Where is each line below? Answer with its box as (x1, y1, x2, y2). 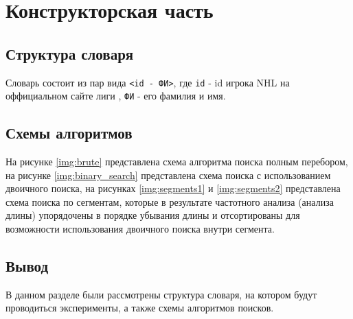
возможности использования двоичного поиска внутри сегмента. (5, 222, 275, 236)
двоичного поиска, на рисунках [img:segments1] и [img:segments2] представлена (5, 181, 341, 196)
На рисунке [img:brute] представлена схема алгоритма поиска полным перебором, (5, 154, 348, 169)
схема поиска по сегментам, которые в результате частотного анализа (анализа (5, 194, 334, 209)
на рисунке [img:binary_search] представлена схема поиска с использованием (5, 167, 331, 182)
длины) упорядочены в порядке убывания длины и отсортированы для (5, 208, 300, 222)
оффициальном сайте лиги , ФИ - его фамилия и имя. (5, 88, 226, 103)
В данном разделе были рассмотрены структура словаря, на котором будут (5, 287, 317, 301)
